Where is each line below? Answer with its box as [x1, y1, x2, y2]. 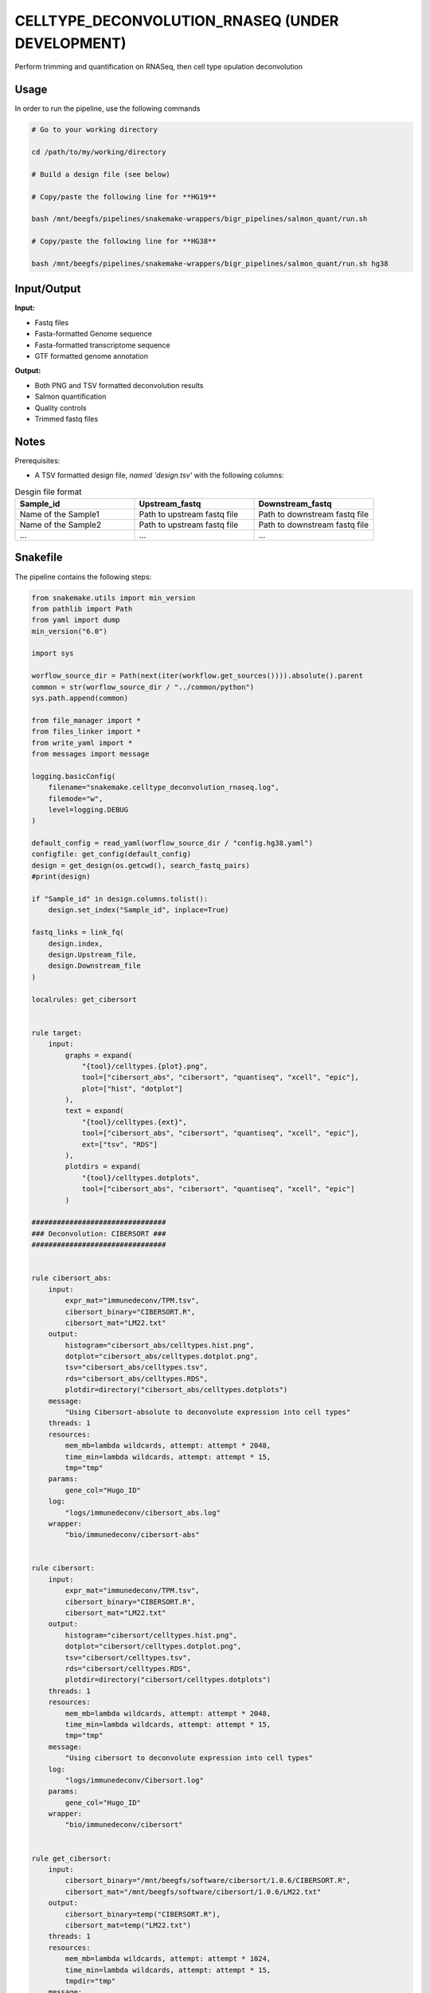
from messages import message [31, 749, 150, 758]
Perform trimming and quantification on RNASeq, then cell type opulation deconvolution [14, 62, 303, 72]
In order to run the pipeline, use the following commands [14, 104, 201, 113]
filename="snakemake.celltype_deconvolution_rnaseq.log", [48, 783, 279, 792]
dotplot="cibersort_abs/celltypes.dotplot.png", [64, 1352, 259, 1361]
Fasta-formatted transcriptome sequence [34, 340, 170, 350]
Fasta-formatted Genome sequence [34, 329, 153, 339]
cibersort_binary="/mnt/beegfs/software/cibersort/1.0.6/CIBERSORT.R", [64, 1876, 351, 1885]
